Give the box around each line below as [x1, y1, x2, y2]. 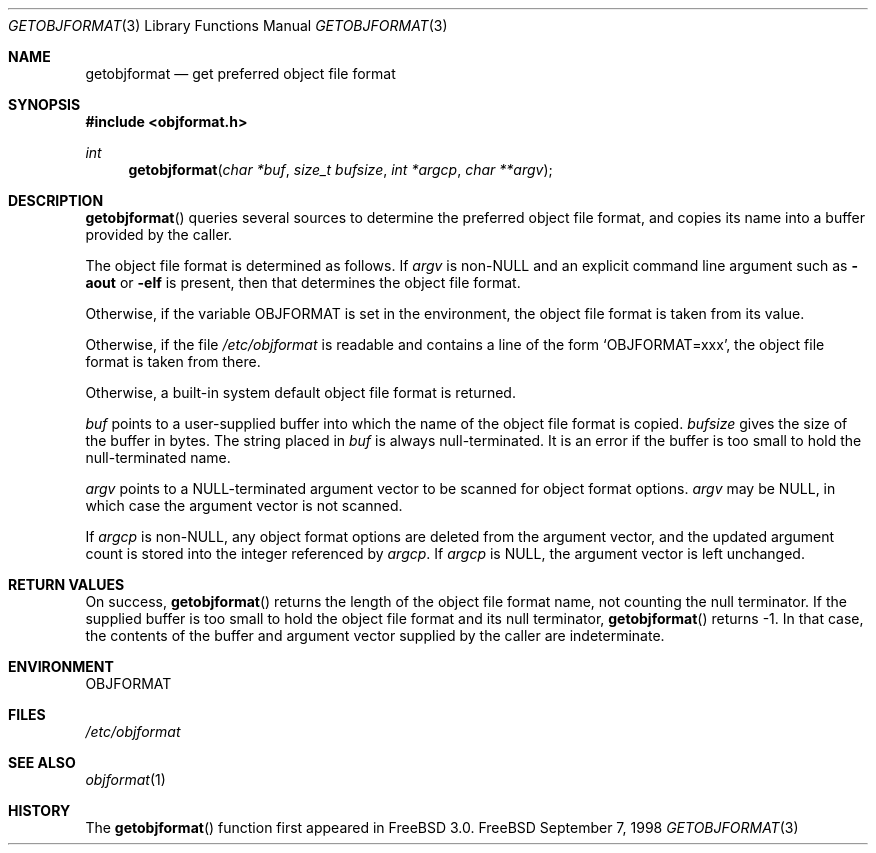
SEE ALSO [8, 754, 76, 771]
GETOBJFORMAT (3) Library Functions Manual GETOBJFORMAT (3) [8, 17, 448, 34]
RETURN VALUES [8, 576, 125, 593]
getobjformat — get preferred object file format [85, 65, 396, 82]
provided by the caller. [85, 226, 233, 243]
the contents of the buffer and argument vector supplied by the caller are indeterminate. [85, 627, 665, 644]
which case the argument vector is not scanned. [85, 497, 403, 514]
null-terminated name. [85, 449, 231, 466]
